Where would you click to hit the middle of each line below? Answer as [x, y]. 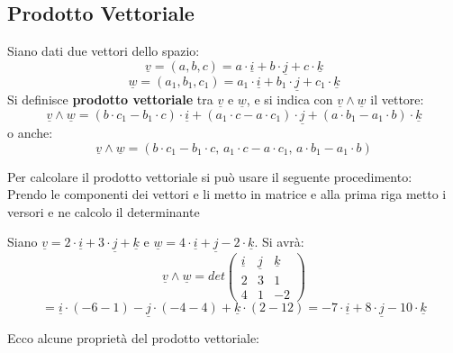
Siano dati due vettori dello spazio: [104, 51]
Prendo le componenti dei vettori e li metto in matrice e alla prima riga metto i [227, 194]
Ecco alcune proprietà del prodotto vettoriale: [133, 338]
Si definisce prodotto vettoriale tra [110, 100]
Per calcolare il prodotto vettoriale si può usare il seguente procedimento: [210, 176]
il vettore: [397, 100]
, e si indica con [290, 100]
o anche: [30, 133]
